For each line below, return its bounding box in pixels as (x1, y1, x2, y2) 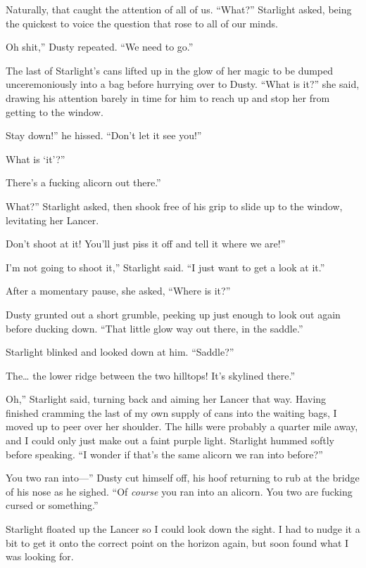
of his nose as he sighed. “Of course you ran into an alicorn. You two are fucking (6, 484, 353, 498)
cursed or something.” (6, 498, 99, 512)
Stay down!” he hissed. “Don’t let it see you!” (6, 128, 202, 143)
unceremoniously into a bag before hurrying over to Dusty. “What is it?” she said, (6, 77, 360, 91)
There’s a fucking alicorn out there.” (6, 175, 161, 190)
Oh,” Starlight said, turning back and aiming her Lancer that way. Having (6, 392, 327, 406)
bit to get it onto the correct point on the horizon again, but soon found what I (6, 535, 349, 550)
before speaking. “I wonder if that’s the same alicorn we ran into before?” (6, 446, 323, 461)
